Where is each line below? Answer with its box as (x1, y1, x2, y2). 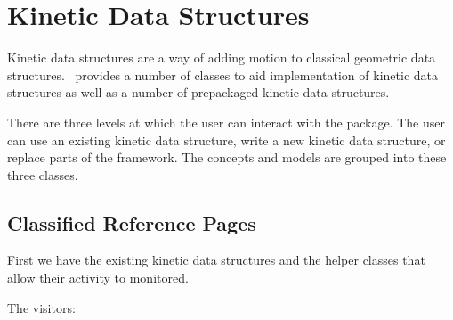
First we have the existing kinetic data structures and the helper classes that (7, 250, 425, 269)
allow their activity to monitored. (7, 268, 189, 287)
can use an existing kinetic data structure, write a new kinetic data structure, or (7, 130, 446, 149)
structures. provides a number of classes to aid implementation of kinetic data (7, 65, 438, 84)
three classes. (7, 165, 78, 184)
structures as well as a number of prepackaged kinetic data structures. (7, 83, 390, 102)
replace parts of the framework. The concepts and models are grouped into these (7, 148, 447, 167)
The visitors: (7, 298, 76, 316)
